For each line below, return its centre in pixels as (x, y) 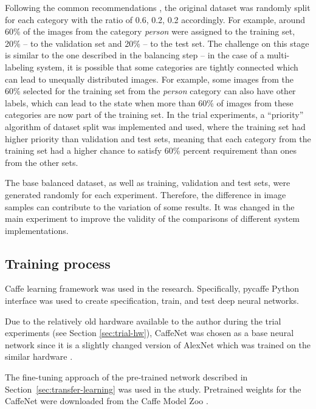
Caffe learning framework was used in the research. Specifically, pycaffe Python (152, 288)
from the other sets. (42, 162)
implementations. (37, 230)
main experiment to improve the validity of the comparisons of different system (152, 218)
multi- (278, 55)
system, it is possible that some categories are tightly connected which (167, 67)
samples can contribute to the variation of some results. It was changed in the (150, 206)
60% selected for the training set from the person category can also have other (150, 91)
